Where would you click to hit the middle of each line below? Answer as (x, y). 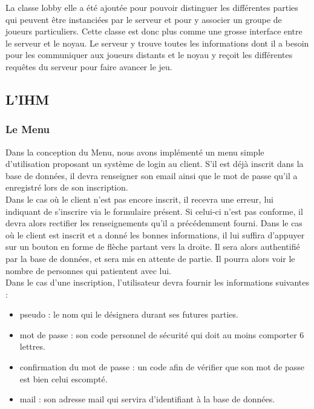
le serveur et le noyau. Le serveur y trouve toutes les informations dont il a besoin (157, 43)
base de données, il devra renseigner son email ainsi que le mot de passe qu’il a (152, 175)
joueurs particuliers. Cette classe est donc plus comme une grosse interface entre (154, 31)
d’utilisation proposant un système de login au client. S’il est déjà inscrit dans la (155, 164)
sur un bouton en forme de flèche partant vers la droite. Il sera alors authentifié (153, 247)
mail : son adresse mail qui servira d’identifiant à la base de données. (147, 399)
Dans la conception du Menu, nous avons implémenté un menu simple (135, 152)
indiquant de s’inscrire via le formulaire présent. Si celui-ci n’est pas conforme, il (154, 211)
